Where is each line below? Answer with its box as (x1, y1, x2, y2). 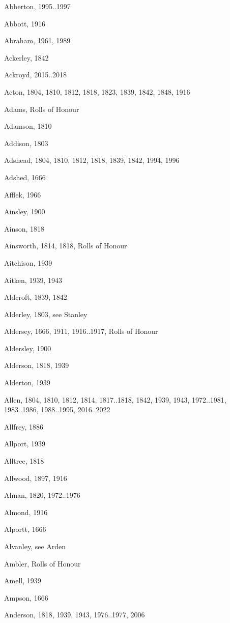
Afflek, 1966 (4, 189, 41, 200)
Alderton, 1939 (4, 377, 50, 388)
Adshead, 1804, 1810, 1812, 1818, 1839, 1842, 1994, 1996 (4, 155, 180, 165)
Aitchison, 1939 (4, 257, 52, 268)
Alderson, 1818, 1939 (4, 360, 69, 371)
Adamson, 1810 (4, 121, 52, 131)
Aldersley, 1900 (4, 343, 51, 353)
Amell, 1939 (4, 575, 41, 586)
